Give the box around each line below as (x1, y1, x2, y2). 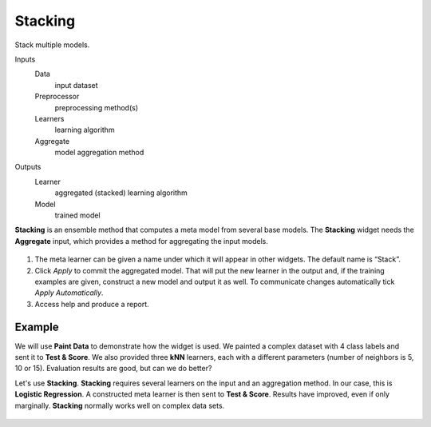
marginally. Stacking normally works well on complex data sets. (14, 401, 225, 410)
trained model (54, 210, 101, 220)
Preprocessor (34, 92, 80, 102)
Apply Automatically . (34, 288, 104, 297)
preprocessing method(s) (54, 102, 139, 112)
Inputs (14, 54, 36, 64)
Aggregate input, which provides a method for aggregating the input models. (14, 236, 269, 245)
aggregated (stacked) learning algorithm (54, 188, 188, 198)
